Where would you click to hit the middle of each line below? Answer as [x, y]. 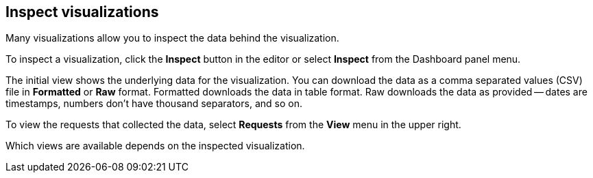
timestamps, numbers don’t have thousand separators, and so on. [154, 104]
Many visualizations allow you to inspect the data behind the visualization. [172, 38]
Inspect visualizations [82, 12]
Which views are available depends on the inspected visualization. [155, 146]
